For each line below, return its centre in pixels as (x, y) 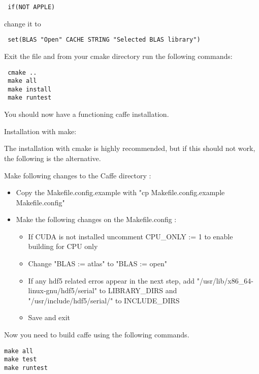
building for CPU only (63, 246)
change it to (23, 23)
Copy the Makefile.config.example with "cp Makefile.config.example (120, 192)
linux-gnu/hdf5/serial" (62, 290)
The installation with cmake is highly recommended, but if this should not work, (130, 148)
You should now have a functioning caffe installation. (87, 114)
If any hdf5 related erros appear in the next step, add (111, 280)
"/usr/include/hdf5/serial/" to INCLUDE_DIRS (104, 300)
